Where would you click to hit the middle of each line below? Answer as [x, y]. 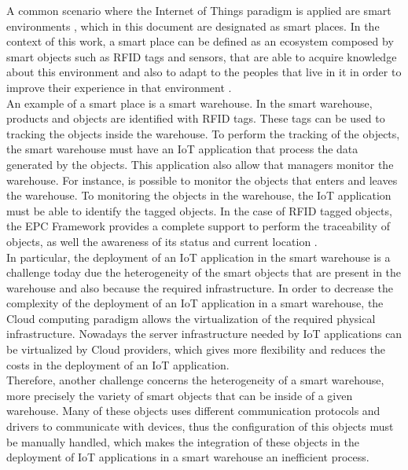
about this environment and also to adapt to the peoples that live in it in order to [204, 72]
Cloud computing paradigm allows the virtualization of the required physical [191, 318]
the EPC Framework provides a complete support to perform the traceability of [198, 226]
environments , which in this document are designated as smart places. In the [193, 26]
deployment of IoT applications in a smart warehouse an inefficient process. [188, 457]
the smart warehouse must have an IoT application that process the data [182, 149]
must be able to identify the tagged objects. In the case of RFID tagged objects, [199, 210]
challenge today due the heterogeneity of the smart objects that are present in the [204, 272]
